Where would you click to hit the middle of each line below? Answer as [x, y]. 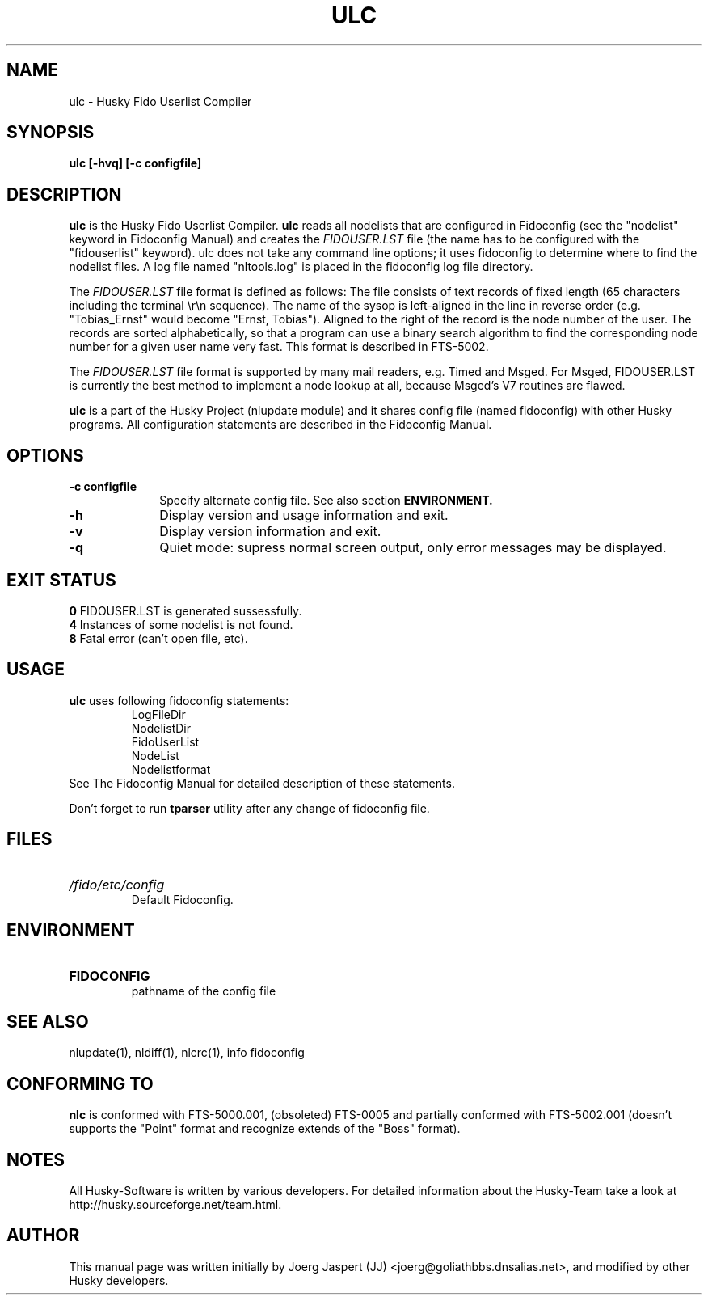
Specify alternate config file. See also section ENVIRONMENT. [326, 501]
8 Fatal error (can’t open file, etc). [158, 638]
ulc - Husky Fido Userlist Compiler [160, 101]
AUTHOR [43, 1236]
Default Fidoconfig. [182, 899]
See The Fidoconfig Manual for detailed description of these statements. [262, 783]
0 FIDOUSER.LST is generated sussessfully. [185, 610]
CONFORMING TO [80, 1083]
